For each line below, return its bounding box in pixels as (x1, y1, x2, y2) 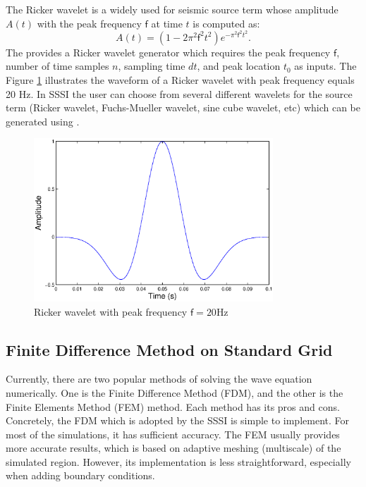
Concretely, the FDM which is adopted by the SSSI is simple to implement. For (6, 413, 350, 428)
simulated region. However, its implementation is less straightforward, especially (6, 454, 351, 469)
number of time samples (6, 58, 109, 73)
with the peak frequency (37, 16, 142, 30)
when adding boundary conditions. (6, 468, 155, 483)
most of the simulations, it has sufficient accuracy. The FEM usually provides (6, 426, 340, 441)
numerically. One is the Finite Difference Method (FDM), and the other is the (6, 385, 343, 400)
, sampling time (118, 58, 185, 73)
